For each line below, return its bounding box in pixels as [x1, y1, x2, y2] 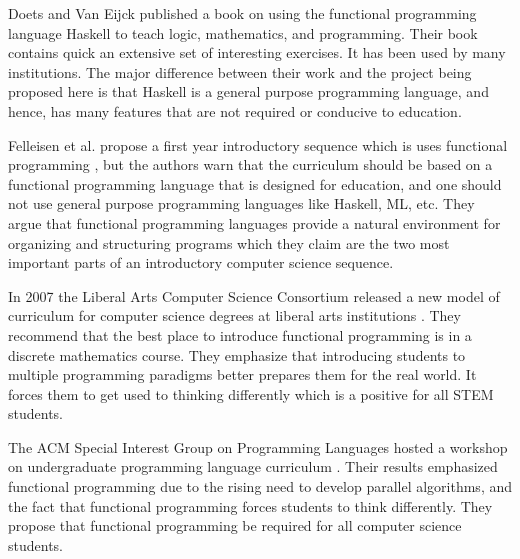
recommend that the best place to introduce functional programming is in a [8, 324, 472, 345]
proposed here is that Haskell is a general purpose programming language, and [8, 81, 489, 102]
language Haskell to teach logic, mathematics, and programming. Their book [8, 22, 478, 43]
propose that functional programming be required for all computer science [8, 515, 462, 536]
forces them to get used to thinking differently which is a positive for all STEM [8, 383, 494, 404]
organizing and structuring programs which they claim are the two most [8, 232, 450, 253]
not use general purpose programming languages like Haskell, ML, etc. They [8, 193, 475, 214]
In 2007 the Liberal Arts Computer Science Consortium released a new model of [8, 285, 500, 306]
